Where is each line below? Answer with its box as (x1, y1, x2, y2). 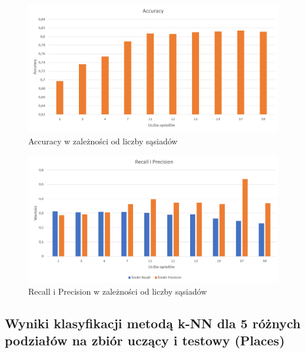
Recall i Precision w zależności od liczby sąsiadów (28, 285, 207, 297)
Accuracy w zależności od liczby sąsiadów (28, 135, 178, 147)
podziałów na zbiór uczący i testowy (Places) (5, 331, 285, 349)
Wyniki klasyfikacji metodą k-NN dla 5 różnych (5, 314, 301, 332)
